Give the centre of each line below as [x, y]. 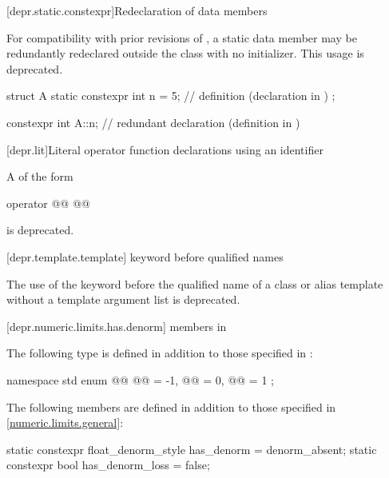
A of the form [40, 176]
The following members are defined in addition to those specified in [171, 406]
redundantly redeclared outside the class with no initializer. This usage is [185, 53]
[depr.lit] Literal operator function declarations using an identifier [165, 149]
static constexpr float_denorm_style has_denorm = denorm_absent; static [192, 449]
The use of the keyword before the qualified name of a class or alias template [195, 283]
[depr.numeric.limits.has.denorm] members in [117, 326]
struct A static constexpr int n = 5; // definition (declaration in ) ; [171, 96]
